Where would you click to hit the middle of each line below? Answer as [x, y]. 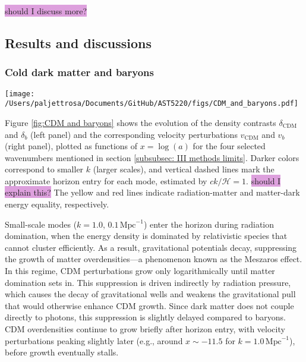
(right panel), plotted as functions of [71, 146]
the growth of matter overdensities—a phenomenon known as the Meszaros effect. [154, 259]
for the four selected [229, 146]
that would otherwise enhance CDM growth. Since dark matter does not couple [149, 305]
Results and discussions [78, 43]
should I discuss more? [46, 11]
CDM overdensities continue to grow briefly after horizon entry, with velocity [145, 329]
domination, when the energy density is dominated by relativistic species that [146, 236]
